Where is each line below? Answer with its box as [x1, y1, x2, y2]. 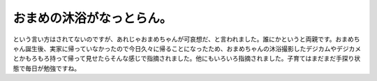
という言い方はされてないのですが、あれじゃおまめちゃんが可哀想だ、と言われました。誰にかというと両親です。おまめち [13, 35, 360, 43]
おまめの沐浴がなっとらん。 [13, 10, 172, 26]
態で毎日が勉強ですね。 [13, 64, 80, 73]
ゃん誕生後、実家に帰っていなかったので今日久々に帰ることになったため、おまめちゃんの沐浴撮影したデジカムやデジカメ [13, 44, 362, 52]
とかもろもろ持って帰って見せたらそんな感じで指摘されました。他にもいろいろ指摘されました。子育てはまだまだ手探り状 [13, 54, 361, 63]
